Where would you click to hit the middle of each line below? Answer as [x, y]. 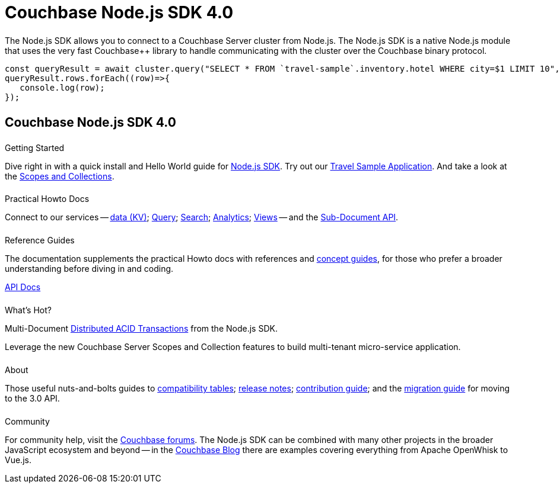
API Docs [23, 287]
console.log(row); [62, 87]
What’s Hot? [28, 310]
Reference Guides [40, 240]
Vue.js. [18, 460]
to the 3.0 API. [32, 398]
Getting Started [35, 147]
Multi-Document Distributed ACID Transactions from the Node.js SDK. [141, 329]
